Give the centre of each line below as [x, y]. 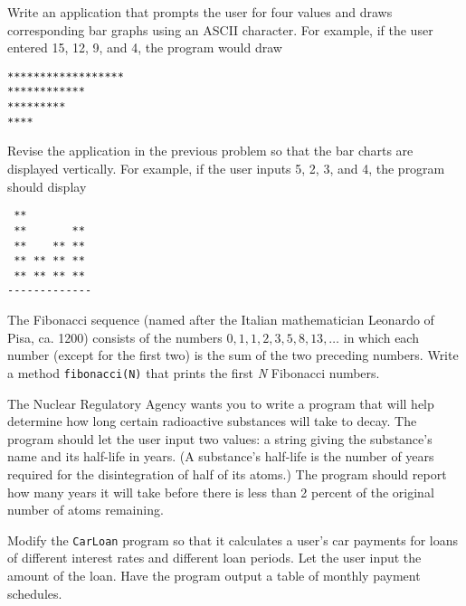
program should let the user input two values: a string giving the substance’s [220, 438]
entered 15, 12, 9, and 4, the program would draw [145, 47]
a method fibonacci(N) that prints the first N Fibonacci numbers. [194, 372]
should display [47, 186]
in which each [381, 337]
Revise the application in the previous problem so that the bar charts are [210, 151]
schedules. [35, 593]
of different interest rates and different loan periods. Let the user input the [214, 558]
